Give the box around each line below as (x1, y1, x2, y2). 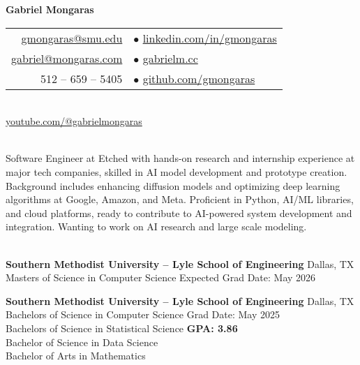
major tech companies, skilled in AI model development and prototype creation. (6, 164, 347, 179)
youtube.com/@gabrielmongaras (6, 114, 142, 128)
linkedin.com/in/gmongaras (142, 29, 277, 46)
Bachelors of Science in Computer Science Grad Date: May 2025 (6, 307, 280, 322)
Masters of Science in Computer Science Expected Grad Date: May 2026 (6, 270, 316, 285)
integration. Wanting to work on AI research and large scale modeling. (6, 219, 307, 234)
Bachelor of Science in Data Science (6, 334, 158, 349)
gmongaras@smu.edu (21, 29, 123, 46)
